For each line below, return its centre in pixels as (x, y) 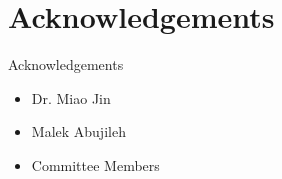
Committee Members (95, 164)
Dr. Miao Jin (71, 97)
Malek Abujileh (78, 131)
